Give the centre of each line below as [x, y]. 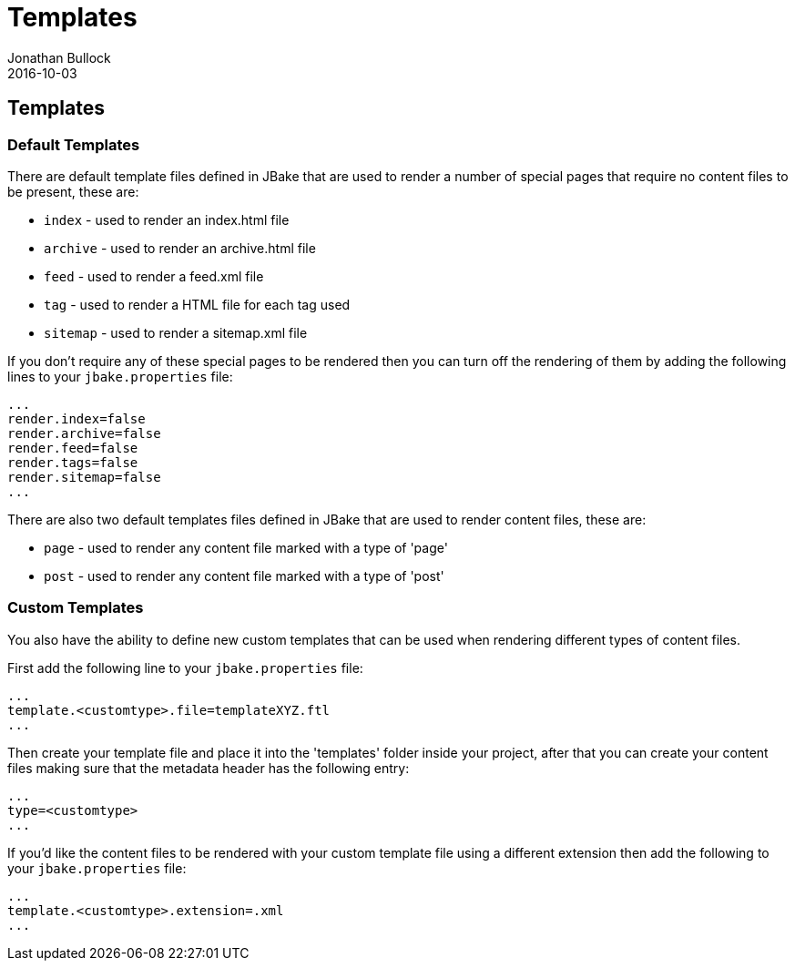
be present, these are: [73, 191]
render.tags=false [73, 462]
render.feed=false [73, 448]
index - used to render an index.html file [167, 219]
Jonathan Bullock [59, 57]
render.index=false [76, 418]
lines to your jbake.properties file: [120, 376]
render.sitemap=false [84, 477]
